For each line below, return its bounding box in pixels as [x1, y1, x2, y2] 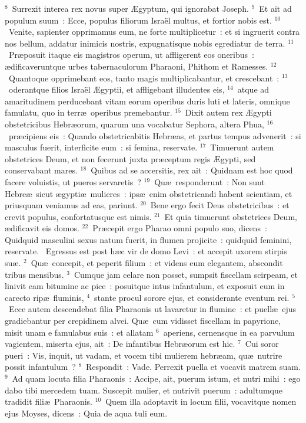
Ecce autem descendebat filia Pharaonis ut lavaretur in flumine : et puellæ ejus [8, 303, 297, 315]
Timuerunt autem [210, 141, 274, 153]
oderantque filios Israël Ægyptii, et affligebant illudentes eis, [8, 83, 225, 96]
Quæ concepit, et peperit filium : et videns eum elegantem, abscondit [31, 257, 283, 269]
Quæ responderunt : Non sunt [154, 175, 265, 188]
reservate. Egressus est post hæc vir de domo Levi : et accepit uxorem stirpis [5, 245, 287, 257]
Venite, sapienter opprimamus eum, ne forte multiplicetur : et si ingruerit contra [8, 25, 300, 38]
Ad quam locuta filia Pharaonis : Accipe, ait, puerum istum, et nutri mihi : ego [12, 372, 301, 384]
